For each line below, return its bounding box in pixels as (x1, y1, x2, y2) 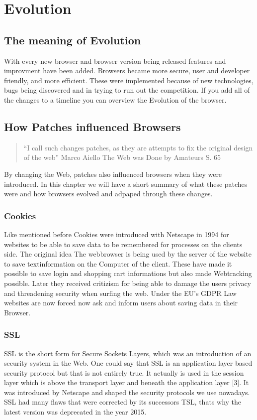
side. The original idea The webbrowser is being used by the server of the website (4, 249, 252, 259)
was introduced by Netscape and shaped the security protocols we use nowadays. (4, 387, 250, 397)
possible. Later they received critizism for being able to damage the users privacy (4, 278, 251, 288)
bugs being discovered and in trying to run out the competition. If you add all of (4, 85, 250, 95)
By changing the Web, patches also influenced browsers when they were (4, 168, 222, 179)
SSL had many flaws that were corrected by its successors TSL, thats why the (4, 397, 242, 407)
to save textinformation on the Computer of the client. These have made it (4, 258, 232, 269)
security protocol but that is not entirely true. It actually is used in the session (4, 367, 244, 378)
